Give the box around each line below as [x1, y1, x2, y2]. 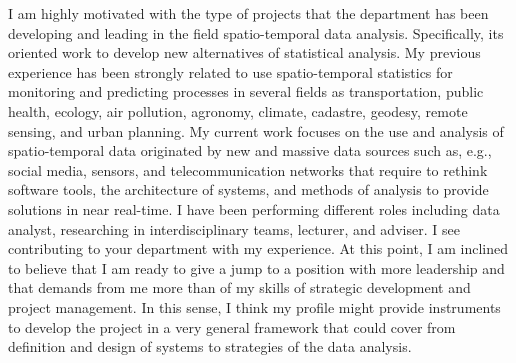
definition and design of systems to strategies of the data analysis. [8, 336, 412, 357]
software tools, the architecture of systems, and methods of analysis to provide [8, 179, 489, 200]
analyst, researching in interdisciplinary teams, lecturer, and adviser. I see [8, 218, 460, 239]
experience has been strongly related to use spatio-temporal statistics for [8, 61, 453, 82]
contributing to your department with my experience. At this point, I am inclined [8, 238, 508, 259]
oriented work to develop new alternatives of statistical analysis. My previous [8, 42, 481, 63]
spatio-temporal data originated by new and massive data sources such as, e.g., [8, 140, 492, 161]
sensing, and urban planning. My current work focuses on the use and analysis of [8, 120, 504, 141]
